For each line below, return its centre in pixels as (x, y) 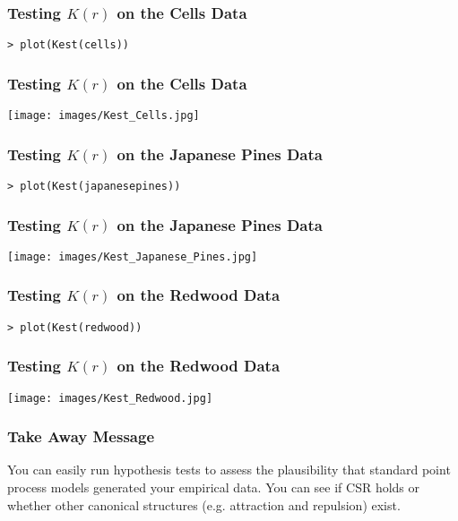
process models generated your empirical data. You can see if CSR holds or (214, 487)
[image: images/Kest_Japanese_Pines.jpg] (133, 256)
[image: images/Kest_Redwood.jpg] (110, 398)
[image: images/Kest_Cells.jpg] (104, 116)
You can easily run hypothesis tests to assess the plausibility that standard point (229, 470)
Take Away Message (81, 436)
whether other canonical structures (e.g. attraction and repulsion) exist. (204, 504)
